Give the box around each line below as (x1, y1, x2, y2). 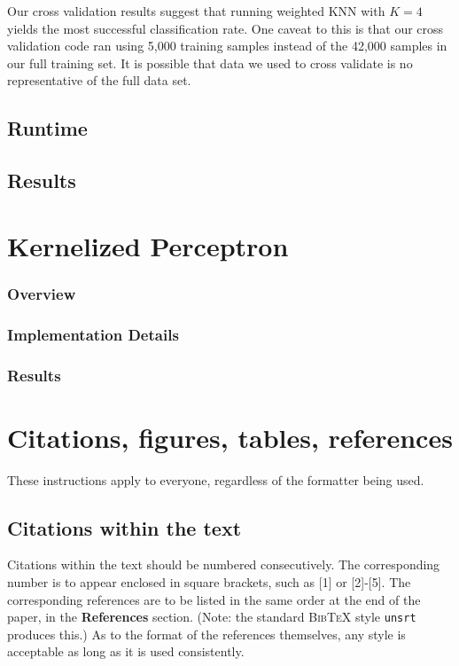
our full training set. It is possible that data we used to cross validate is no (7, 53, 413, 72)
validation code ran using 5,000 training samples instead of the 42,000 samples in (7, 36, 447, 55)
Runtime (7, 114, 88, 142)
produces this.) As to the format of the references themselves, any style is (7, 624, 406, 643)
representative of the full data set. (7, 71, 191, 90)
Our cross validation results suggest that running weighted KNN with (7, 2, 385, 20)
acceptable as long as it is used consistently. (7, 642, 245, 661)
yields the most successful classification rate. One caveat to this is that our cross (7, 19, 444, 37)
